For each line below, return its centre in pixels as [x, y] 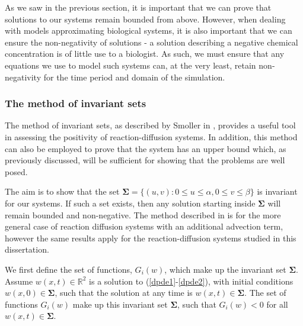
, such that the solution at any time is [124, 293]
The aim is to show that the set [62, 191]
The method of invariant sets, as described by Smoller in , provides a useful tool [150, 125]
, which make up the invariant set [225, 269]
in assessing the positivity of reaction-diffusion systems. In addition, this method [151, 136]
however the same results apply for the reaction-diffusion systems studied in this [151, 238]
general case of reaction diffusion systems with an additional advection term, [144, 226]
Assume [19, 281]
